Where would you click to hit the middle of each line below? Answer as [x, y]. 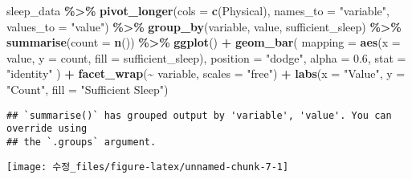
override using [47, 129]
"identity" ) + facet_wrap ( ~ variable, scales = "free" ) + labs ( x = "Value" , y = [206, 73]
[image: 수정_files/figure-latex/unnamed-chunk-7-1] [148, 167]
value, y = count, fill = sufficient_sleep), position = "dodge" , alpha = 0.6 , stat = [206, 57]
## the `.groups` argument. [82, 142]
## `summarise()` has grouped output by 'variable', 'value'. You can [199, 115]
